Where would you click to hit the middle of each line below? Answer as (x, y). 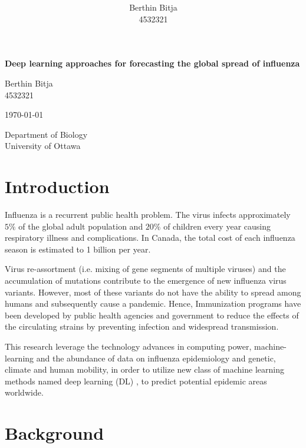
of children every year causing (217, 226)
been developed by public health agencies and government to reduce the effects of (152, 315)
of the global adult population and (81, 226)
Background (55, 433)
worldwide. (24, 392)
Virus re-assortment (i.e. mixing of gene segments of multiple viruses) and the (145, 269)
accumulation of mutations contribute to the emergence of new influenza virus (146, 281)
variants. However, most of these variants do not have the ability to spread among (153, 292)
